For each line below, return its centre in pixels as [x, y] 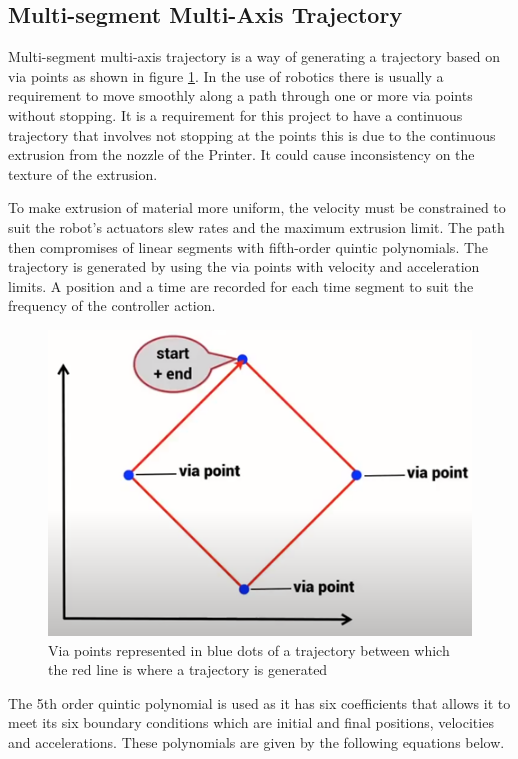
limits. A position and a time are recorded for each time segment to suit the [241, 285]
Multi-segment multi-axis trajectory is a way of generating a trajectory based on [254, 56]
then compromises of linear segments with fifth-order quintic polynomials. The [248, 246]
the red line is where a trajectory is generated [188, 669]
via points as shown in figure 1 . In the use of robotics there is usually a [226, 75]
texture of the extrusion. [83, 173]
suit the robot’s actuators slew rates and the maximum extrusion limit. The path [256, 226]
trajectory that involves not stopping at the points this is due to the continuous [252, 134]
